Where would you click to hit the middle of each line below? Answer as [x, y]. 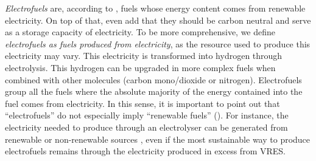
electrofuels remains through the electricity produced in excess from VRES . [145, 151]
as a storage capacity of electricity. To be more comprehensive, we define [140, 32]
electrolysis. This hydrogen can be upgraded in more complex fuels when [140, 67]
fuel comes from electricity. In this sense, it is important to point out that [142, 103]
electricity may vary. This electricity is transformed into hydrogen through [144, 56]
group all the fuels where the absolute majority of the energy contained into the [154, 91]
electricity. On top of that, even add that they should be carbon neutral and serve [158, 20]
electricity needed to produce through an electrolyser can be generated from [146, 127]
